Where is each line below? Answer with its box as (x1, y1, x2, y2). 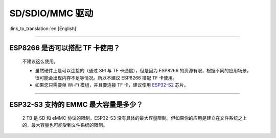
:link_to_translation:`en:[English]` (9, 25, 78, 32)
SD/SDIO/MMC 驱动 (9, 8, 94, 19)
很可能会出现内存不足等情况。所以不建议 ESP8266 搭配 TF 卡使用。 (35, 74, 177, 81)
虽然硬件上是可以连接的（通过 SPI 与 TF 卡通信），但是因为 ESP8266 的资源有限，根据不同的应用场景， (35, 68, 251, 74)
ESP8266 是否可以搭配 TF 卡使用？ (9, 44, 120, 52)
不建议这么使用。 (22, 58, 58, 64)
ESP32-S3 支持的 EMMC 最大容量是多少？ (9, 100, 143, 109)
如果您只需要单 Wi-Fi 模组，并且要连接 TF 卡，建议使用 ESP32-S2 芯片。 (35, 82, 189, 88)
